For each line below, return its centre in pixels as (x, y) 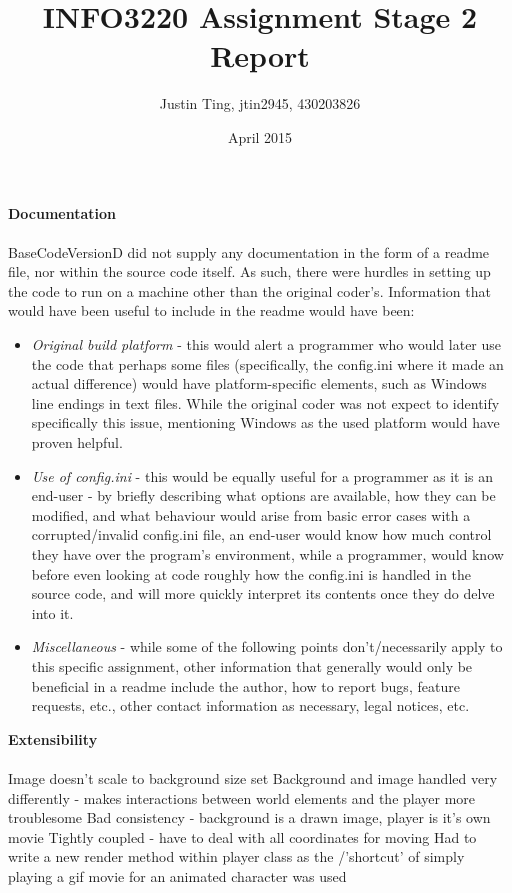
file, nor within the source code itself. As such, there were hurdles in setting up (249, 271)
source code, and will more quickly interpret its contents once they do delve (263, 593)
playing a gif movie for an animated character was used (177, 875)
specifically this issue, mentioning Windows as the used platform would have (265, 422)
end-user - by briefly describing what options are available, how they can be (263, 495)
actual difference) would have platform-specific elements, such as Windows (259, 383)
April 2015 (260, 136)
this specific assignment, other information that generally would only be (252, 665)
